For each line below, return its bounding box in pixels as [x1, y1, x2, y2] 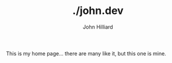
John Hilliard [82, 23, 114, 30]
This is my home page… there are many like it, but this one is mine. [6, 50, 166, 57]
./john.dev [72, 4, 124, 17]
